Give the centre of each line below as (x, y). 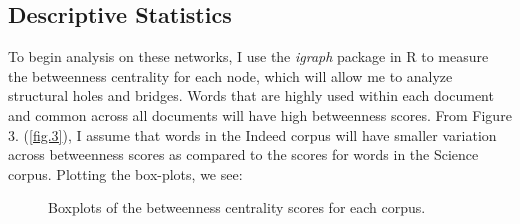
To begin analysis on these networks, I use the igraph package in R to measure (248, 56)
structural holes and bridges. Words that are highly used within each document (251, 95)
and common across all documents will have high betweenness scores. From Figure (260, 114)
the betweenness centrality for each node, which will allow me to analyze (230, 75)
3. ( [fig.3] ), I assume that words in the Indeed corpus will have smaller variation (252, 134)
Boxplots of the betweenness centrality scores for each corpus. (237, 207)
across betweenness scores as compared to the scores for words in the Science (243, 154)
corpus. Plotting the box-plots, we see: (125, 173)
